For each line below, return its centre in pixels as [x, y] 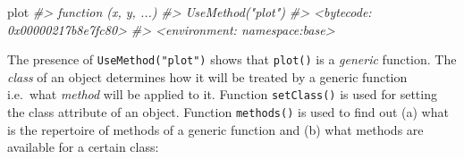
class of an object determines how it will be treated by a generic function [207, 76]
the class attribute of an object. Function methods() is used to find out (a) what [228, 112]
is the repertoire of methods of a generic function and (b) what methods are [215, 129]
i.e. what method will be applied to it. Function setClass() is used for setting [222, 94]
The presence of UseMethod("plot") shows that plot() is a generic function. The [232, 59]
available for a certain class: [83, 147]
